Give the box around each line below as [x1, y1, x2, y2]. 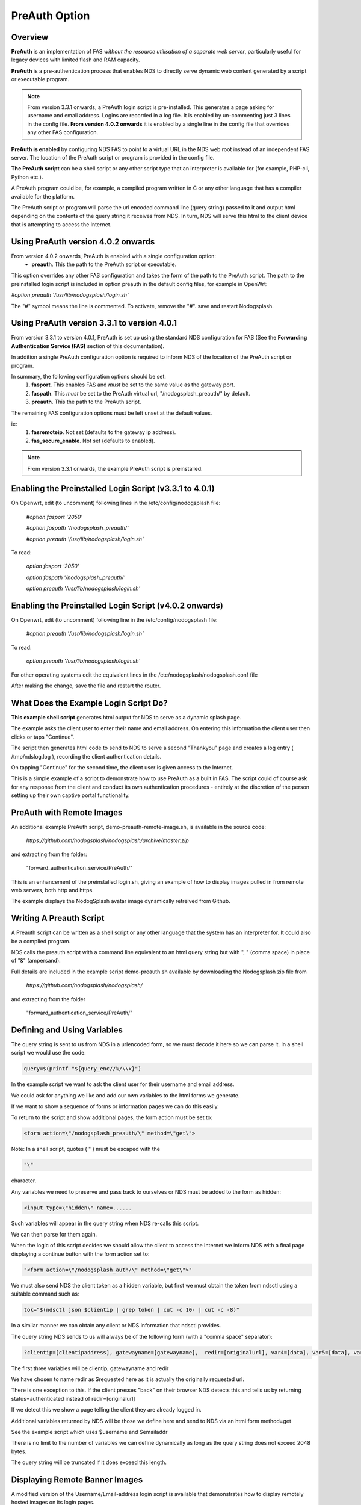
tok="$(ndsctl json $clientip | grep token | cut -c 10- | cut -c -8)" [23, 1306, 240, 1314]
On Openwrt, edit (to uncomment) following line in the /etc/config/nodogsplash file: [11, 616, 218, 624]
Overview [11, 32, 49, 42]
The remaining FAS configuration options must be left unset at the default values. [11, 409, 212, 417]
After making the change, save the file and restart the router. [11, 682, 161, 689]
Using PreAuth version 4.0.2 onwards [11, 237, 155, 247]
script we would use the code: [11, 1049, 87, 1057]
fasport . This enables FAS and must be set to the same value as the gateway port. [31, 381, 235, 388]
